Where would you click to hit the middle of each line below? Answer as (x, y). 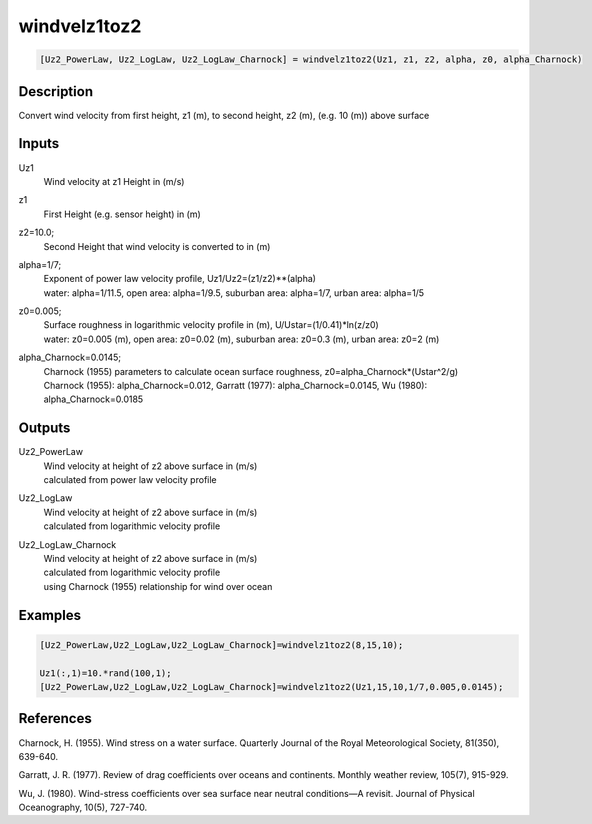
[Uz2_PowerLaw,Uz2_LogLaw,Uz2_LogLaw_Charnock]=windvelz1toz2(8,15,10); (221, 644)
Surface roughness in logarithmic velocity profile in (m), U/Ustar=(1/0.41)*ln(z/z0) (211, 325)
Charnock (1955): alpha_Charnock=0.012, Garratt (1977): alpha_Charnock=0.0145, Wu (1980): (235, 386)
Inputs (39, 143)
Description (56, 91)
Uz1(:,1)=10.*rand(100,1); (105, 673)
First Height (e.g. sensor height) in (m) (122, 214)
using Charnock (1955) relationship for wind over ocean (158, 586)
